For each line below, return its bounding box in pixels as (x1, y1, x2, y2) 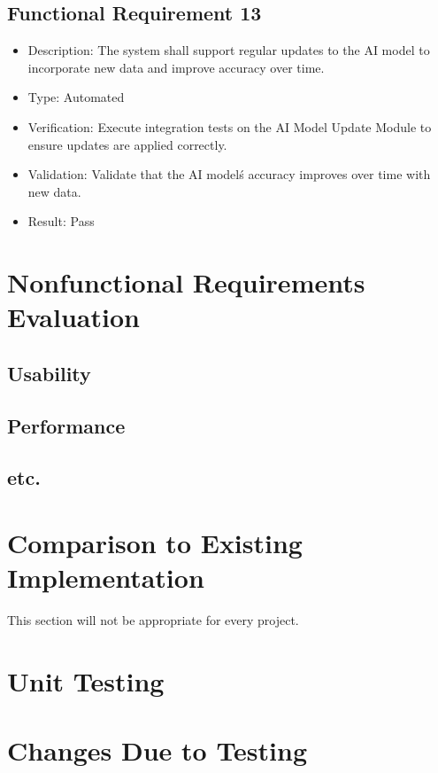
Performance (7, 411, 126, 439)
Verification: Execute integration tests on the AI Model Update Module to (27, 117, 432, 136)
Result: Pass (27, 212, 95, 230)
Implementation (7, 559, 204, 596)
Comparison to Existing (7, 525, 303, 561)
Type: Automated (27, 88, 125, 106)
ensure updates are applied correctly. (27, 135, 227, 153)
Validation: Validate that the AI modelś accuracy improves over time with (27, 165, 431, 183)
